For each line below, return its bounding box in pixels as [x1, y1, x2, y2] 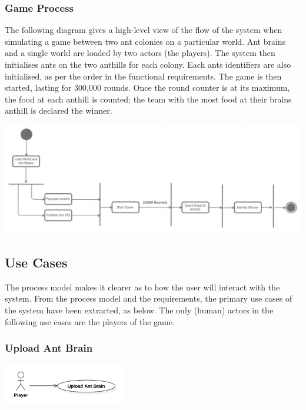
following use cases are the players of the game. [5, 315, 175, 328]
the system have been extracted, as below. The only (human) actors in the [5, 304, 274, 316]
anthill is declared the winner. [5, 104, 112, 117]
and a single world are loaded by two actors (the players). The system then [5, 47, 275, 59]
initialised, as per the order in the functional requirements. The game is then [5, 70, 282, 82]
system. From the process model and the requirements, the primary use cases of [5, 292, 292, 305]
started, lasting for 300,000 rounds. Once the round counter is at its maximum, [5, 81, 290, 94]
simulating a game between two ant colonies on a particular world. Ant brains [5, 35, 286, 47]
